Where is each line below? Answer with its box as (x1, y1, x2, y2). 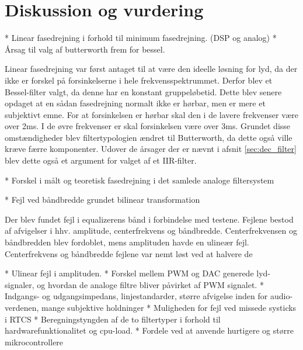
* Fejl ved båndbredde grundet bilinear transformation (5, 193, 200, 206)
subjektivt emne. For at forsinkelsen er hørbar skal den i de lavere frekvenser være (5, 108, 298, 120)
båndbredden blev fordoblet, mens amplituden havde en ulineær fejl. (5, 236, 249, 248)
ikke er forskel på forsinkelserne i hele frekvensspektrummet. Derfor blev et (5, 74, 273, 86)
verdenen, (5, 302, 39, 313)
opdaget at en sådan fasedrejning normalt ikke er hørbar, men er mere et (5, 97, 266, 109)
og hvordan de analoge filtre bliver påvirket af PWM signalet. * (37, 278, 264, 290)
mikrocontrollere (5, 335, 64, 348)
